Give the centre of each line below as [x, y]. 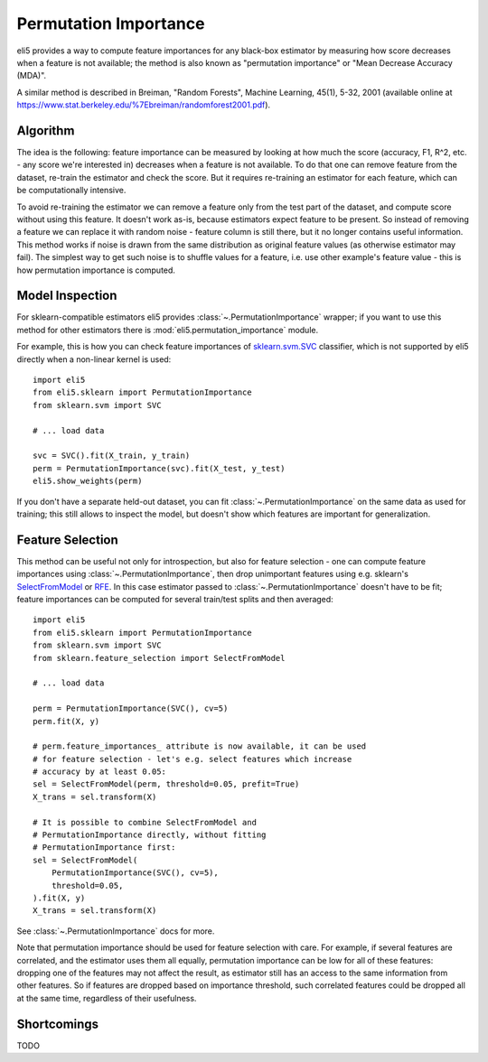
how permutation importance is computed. [96, 270]
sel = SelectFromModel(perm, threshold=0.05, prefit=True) [166, 784]
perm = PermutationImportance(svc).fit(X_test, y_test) [159, 468]
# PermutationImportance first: [104, 848]
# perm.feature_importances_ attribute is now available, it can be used [200, 746]
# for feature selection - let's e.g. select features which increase [192, 759]
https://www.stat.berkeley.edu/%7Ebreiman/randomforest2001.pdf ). [144, 105]
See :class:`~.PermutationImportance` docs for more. [116, 931]
